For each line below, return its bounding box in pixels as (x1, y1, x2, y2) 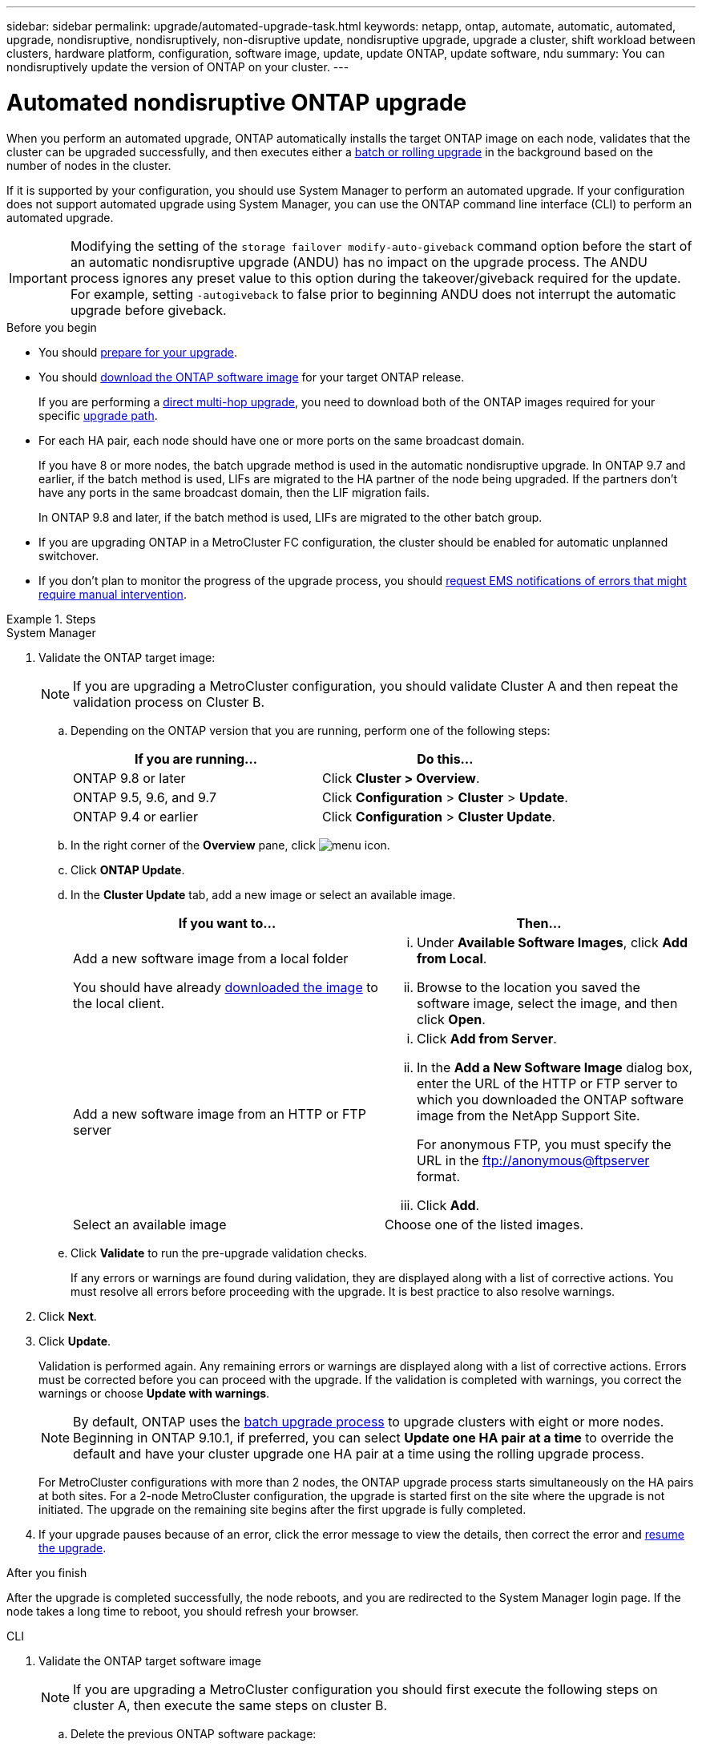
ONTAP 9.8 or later (73, 769, 186, 786)
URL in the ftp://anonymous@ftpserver (417, 1152, 650, 1168)
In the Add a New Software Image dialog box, (417, 1059, 693, 1075)
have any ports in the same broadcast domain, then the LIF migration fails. (38, 485, 430, 499)
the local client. (73, 995, 165, 1011)
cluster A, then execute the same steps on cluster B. (73, 1697, 388, 1713)
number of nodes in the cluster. (6, 158, 171, 172)
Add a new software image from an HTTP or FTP (73, 1105, 366, 1122)
